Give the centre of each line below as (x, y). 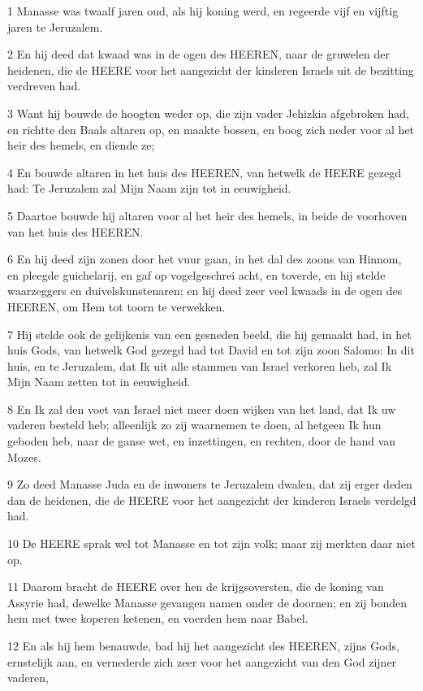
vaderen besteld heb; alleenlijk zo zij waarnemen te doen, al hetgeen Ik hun (194, 425)
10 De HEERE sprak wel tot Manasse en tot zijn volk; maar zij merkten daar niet (211, 543)
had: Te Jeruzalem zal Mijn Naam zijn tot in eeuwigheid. (149, 188)
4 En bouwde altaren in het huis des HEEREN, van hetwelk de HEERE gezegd (204, 172)
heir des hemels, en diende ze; (81, 145)
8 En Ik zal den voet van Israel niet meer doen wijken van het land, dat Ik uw (202, 409)
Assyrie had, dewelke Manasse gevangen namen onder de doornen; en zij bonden (207, 602)
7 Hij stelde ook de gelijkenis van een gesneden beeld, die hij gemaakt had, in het (209, 334)
